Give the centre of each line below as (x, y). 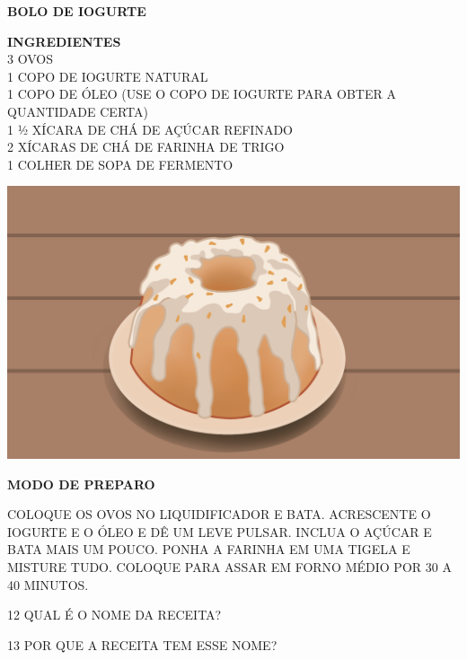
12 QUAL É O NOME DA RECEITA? (115, 615)
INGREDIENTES (64, 41)
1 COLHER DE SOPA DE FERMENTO (120, 164)
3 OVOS (30, 59)
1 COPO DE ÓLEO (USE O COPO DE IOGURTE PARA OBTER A (202, 94)
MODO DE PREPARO (81, 484)
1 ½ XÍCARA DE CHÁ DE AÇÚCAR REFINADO (150, 129)
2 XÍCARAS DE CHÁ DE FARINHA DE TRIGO (146, 147)
